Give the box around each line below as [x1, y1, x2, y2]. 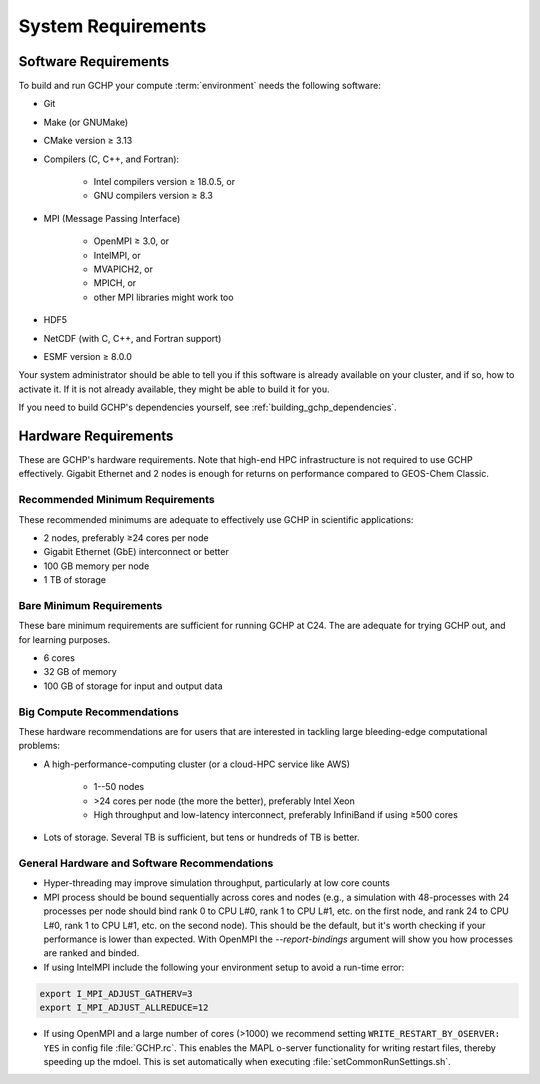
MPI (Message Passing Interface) [43, 212, 181, 224]
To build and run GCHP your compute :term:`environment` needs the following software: [18, 80, 382, 92]
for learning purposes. [18, 633, 111, 645]
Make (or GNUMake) [43, 116, 129, 128]
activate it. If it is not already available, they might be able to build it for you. [18, 383, 330, 395]
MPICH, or [93, 277, 137, 289]
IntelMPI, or [93, 249, 142, 261]
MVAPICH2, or [93, 263, 154, 275]
